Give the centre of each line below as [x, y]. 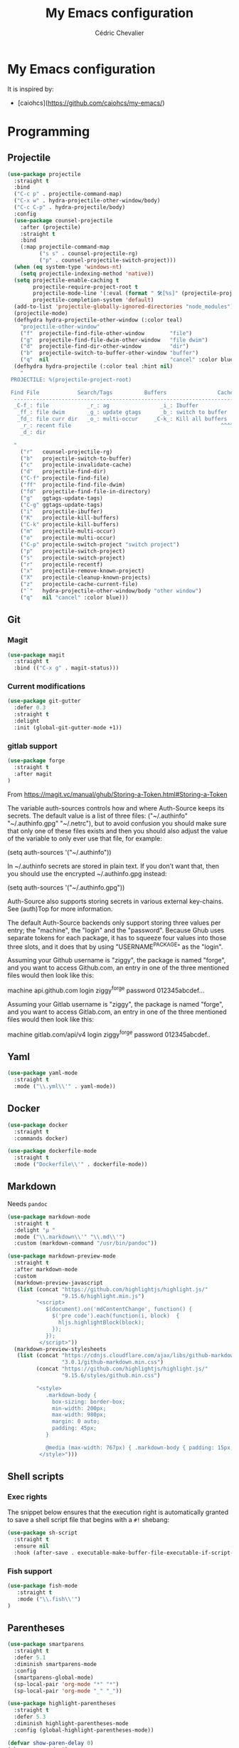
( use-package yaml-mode [43, 1073]
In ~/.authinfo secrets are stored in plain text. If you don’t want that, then [113, 866]
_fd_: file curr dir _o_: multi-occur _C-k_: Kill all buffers [122, 419]
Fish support [30, 1571]
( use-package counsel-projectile [63, 220]
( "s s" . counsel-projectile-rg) [89, 254]
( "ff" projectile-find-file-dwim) [73, 485]
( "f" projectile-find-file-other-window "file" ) [106, 333]
